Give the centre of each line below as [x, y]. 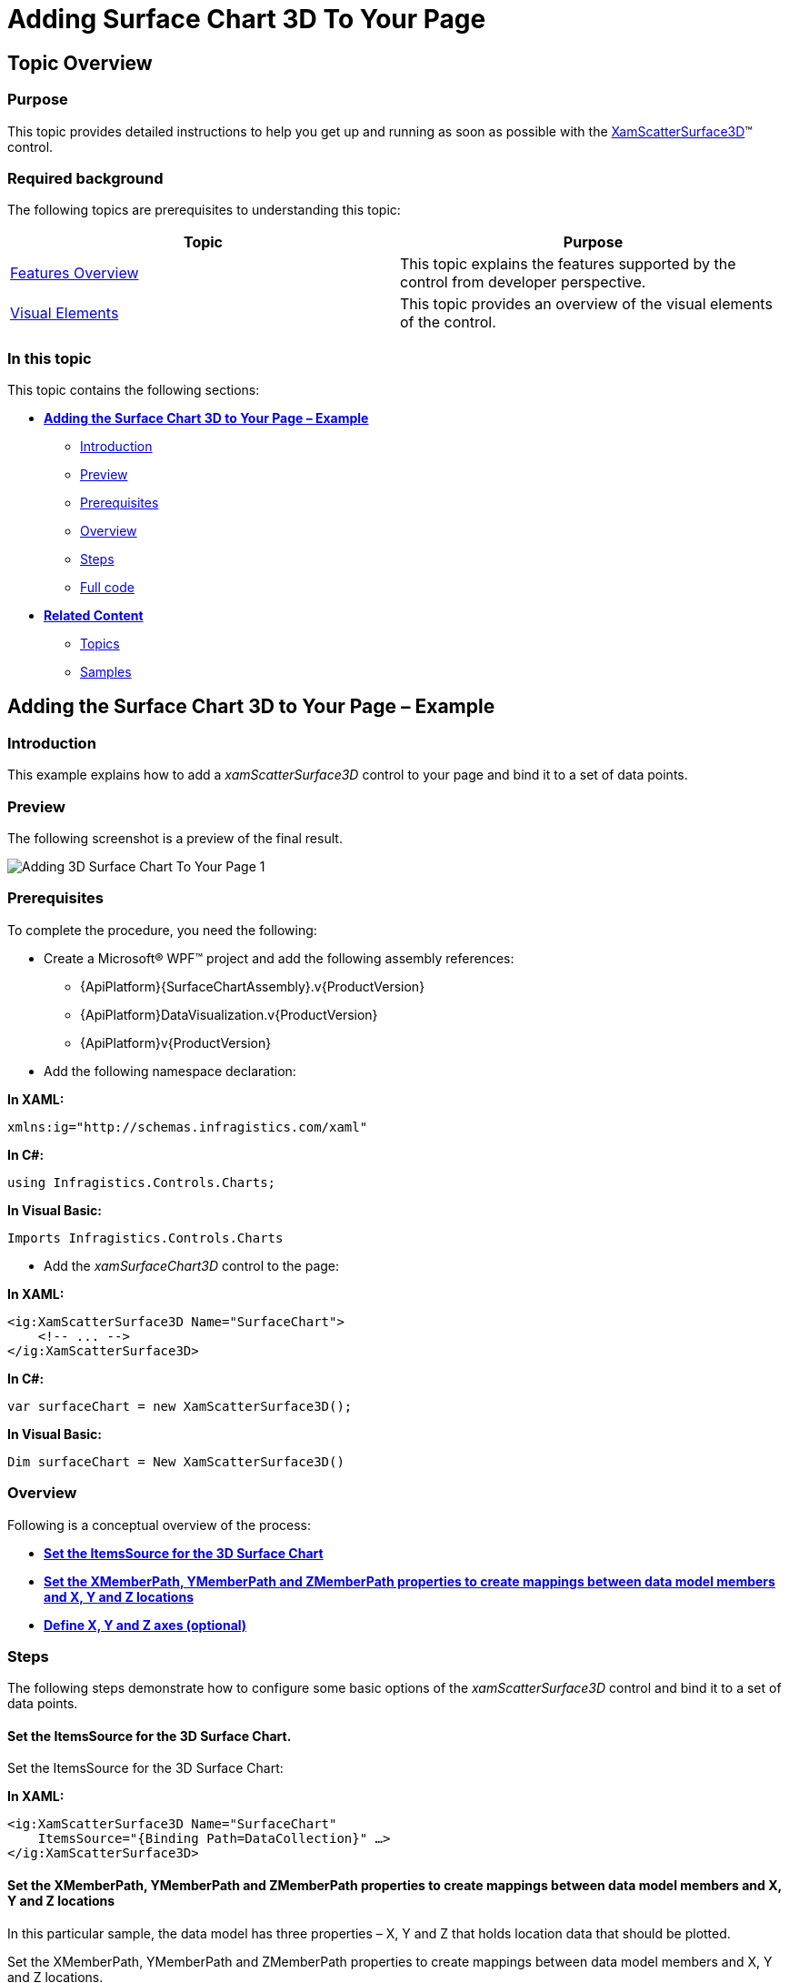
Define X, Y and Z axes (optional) [145, 1625]
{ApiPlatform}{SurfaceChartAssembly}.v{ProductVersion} [253, 986]
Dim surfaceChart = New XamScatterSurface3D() [176, 1461]
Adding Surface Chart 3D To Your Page [247, 19]
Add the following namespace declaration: [170, 1071]
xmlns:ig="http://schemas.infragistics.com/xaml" [188, 1127]
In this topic [50, 358]
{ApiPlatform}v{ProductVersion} [176, 1042]
